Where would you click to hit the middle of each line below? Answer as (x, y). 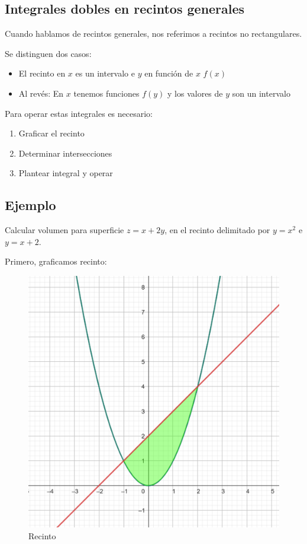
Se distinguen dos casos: (48, 53)
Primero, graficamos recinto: (56, 261)
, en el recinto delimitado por (217, 230)
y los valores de (195, 93)
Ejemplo (30, 205)
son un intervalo (261, 93)
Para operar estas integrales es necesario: (79, 113)
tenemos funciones (106, 93)
